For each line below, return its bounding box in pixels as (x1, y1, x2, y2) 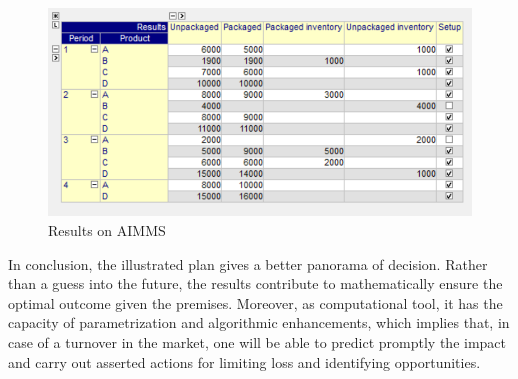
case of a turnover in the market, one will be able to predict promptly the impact (8, 332, 507, 353)
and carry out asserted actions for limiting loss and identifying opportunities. (8, 351, 481, 372)
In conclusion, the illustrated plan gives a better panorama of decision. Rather (8, 253, 488, 274)
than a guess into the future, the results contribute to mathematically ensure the (8, 273, 503, 294)
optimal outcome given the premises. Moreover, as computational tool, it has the (8, 292, 503, 313)
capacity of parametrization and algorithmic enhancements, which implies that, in (8, 312, 510, 333)
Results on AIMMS (48, 220, 166, 241)
